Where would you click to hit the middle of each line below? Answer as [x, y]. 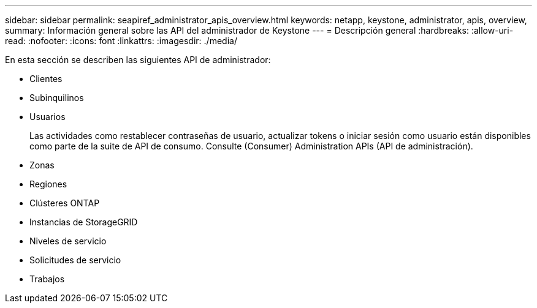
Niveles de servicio [68, 241]
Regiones [48, 184]
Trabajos [47, 279]
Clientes [46, 79]
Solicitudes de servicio [75, 260]
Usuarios [48, 117]
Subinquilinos [57, 98]
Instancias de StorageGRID [84, 222]
